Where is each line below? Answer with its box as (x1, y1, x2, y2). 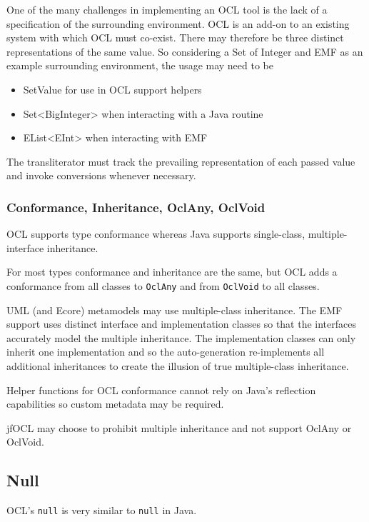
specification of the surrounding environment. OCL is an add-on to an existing (6, 16, 350, 31)
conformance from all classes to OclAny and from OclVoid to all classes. (6, 278, 320, 293)
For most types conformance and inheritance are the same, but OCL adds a (6, 264, 338, 279)
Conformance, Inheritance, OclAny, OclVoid (6, 198, 266, 216)
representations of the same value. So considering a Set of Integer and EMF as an (6, 44, 363, 59)
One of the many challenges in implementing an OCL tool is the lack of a (6, 2, 328, 16)
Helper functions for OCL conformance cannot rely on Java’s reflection (6, 382, 316, 397)
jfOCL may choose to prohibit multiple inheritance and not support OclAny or (6, 420, 352, 435)
